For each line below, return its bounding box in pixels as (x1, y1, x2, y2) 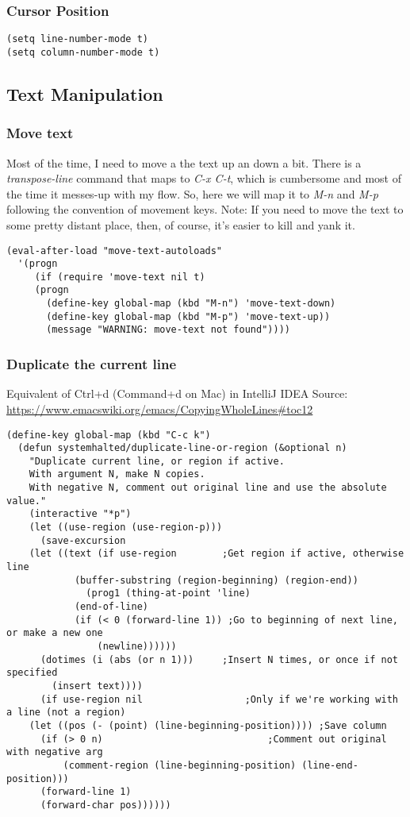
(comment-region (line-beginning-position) (63, 759, 297, 771)
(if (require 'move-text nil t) (34, 271, 205, 283)
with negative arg (6, 746, 103, 758)
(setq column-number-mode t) (6, 46, 160, 58)
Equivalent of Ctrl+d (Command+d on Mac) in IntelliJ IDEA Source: (6, 385, 348, 402)
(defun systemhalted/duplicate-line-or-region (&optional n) (17, 442, 347, 454)
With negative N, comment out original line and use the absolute (29, 482, 387, 494)
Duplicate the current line (6, 354, 177, 374)
